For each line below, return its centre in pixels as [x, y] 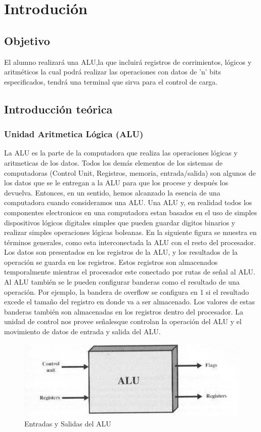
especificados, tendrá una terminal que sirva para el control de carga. [111, 81]
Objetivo [27, 40]
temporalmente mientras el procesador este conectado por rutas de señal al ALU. [130, 272]
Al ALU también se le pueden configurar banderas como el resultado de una [122, 282]
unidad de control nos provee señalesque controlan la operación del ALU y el [123, 321]
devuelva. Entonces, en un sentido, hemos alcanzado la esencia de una [112, 192]
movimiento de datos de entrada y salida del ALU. [82, 331]
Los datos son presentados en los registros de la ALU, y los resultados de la [121, 252]
